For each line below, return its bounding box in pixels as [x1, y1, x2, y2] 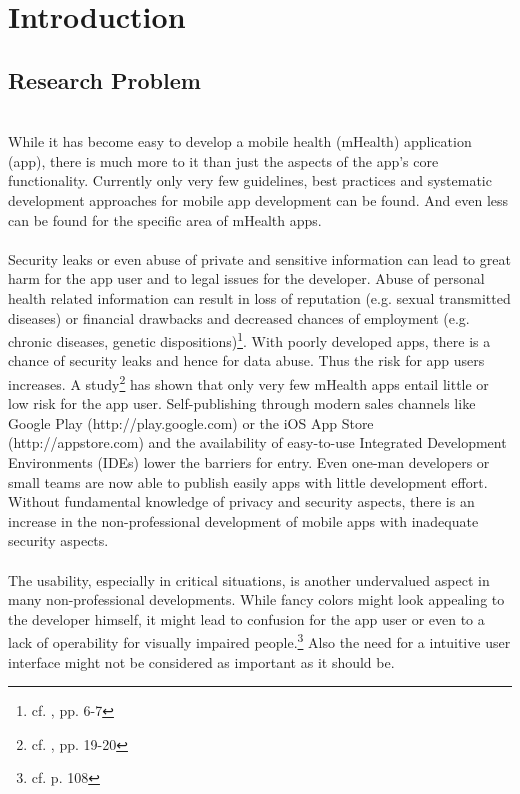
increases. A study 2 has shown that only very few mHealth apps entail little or [8, 370, 489, 394]
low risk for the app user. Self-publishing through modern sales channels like [8, 393, 476, 414]
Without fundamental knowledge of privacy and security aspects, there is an [8, 491, 475, 512]
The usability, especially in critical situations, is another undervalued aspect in [8, 569, 490, 590]
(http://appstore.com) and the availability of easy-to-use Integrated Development [8, 432, 507, 453]
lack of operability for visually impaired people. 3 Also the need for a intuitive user [8, 629, 511, 652]
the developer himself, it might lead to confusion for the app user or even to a [8, 608, 485, 629]
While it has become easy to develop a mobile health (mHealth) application [8, 131, 472, 152]
